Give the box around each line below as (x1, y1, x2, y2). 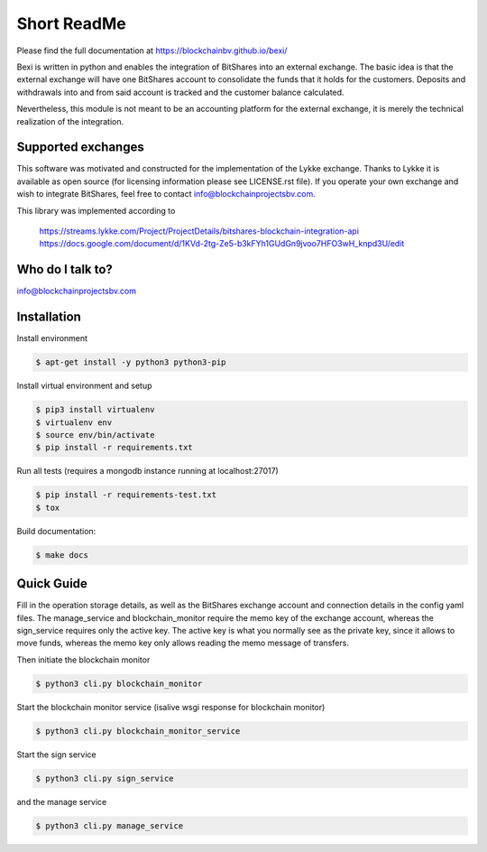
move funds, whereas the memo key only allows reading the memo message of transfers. (16, 637, 349, 649)
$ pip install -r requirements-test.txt (35, 490, 216, 500)
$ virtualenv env (35, 417, 113, 428)
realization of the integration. (16, 116, 124, 126)
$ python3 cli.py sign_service (35, 773, 175, 783)
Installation (16, 310, 81, 325)
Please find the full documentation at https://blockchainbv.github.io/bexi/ (16, 45, 288, 56)
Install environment (16, 333, 88, 344)
